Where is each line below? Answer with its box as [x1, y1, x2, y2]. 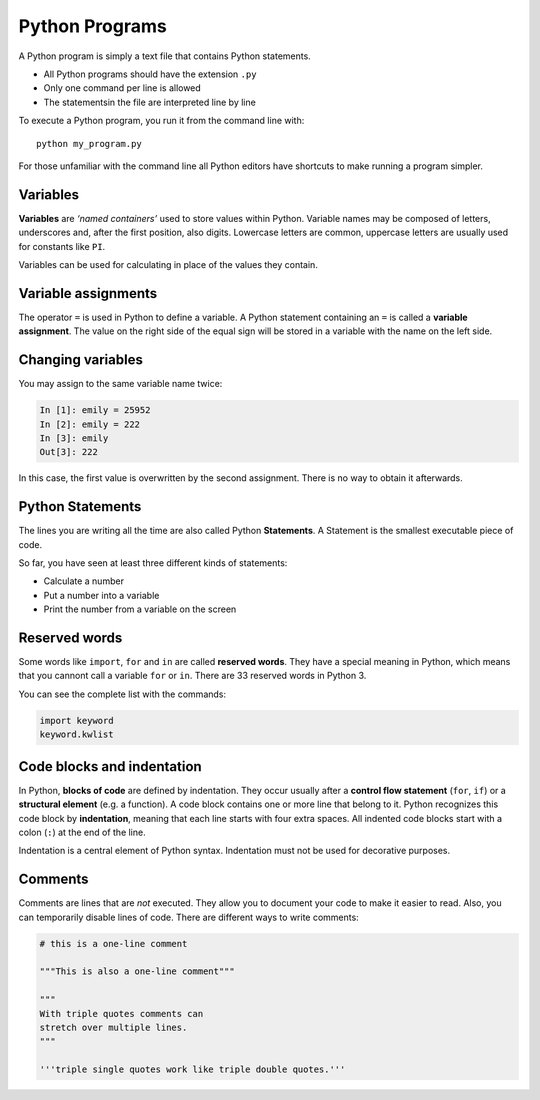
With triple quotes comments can [39, 1008, 204, 1019]
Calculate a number [43, 575, 125, 587]
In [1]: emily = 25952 [39, 405, 151, 416]
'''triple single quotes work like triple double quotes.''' [39, 1064, 346, 1075]
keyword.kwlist [39, 729, 114, 740]
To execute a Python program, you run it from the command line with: [18, 115, 305, 127]
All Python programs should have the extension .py [43, 68, 257, 80]
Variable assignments [18, 285, 158, 302]
